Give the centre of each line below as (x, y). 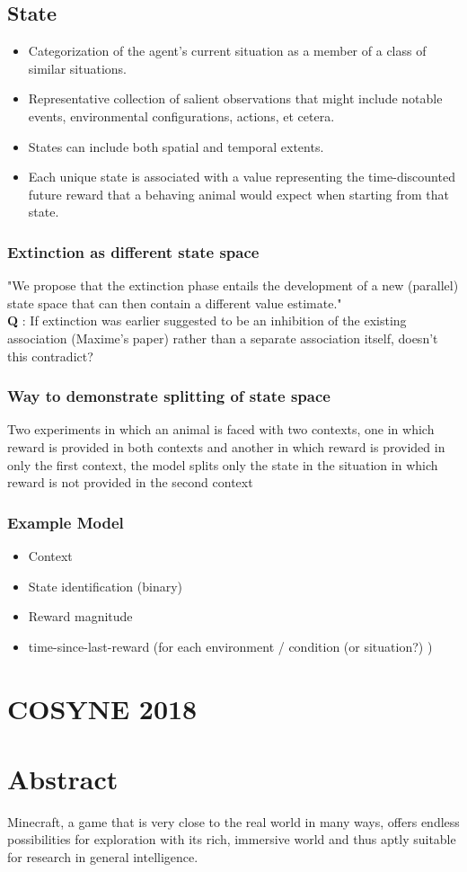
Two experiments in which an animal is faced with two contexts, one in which (221, 429)
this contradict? (50, 356)
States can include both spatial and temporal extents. (176, 146)
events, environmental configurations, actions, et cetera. (181, 116)
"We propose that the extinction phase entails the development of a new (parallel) (233, 285)
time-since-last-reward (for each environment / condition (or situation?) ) (230, 646)
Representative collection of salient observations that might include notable (235, 98)
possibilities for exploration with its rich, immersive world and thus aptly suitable (232, 839)
